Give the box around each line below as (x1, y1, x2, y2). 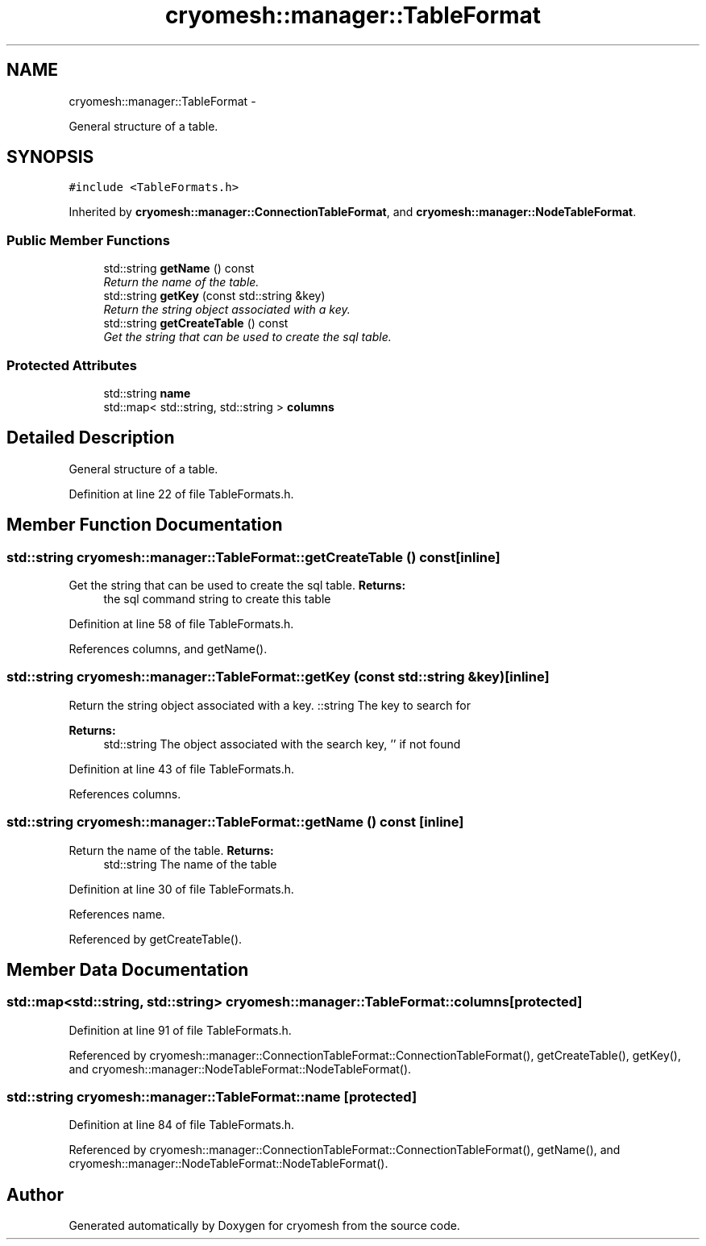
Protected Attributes (6, 356, 137, 373)
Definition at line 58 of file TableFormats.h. (69, 617, 294, 631)
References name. (69, 906, 165, 921)
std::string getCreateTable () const (103, 316, 289, 331)
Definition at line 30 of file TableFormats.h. (69, 881, 294, 896)
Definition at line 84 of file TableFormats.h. (69, 1118, 295, 1132)
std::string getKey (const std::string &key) (103, 289, 326, 303)
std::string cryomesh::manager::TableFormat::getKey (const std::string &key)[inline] (6, 669, 550, 686)
